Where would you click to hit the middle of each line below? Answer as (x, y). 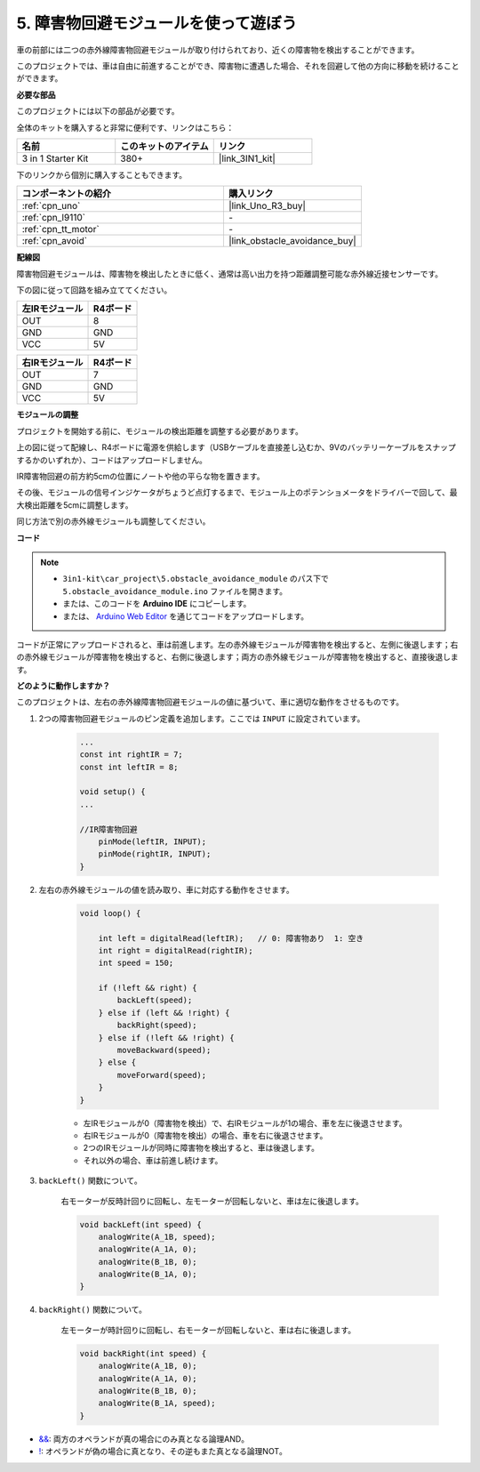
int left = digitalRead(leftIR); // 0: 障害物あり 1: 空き (231, 938)
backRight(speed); (157, 1026)
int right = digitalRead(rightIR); (176, 950)
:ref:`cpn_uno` (51, 206)
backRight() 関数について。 (92, 1310)
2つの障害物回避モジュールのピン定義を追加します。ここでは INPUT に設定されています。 (202, 718)
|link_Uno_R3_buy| (267, 206)
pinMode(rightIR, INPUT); (155, 854)
